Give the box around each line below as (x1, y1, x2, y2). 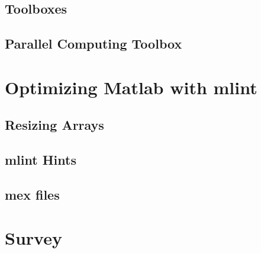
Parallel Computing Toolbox (5, 34, 182, 53)
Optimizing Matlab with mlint (5, 75, 257, 99)
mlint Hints (5, 150, 76, 169)
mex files (5, 185, 60, 203)
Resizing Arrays (5, 116, 104, 134)
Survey (5, 226, 62, 250)
